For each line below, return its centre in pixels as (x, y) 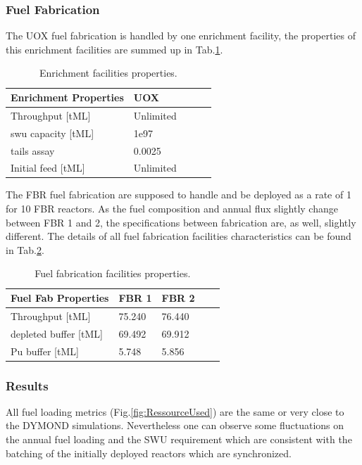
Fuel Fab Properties (60, 298)
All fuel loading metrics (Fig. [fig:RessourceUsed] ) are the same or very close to (175, 411)
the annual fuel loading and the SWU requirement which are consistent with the (179, 439)
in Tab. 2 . (25, 249)
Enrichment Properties (67, 97)
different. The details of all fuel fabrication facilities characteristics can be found (179, 236)
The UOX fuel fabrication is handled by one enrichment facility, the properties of (181, 36)
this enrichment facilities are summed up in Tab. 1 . (114, 49)
